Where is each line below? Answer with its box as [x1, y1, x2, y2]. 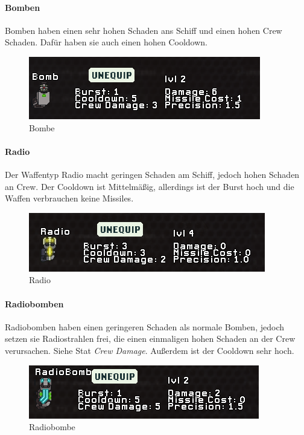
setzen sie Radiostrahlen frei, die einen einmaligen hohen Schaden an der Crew [5, 332, 296, 345]
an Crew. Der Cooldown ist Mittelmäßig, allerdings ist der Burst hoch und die [5, 180, 294, 192]
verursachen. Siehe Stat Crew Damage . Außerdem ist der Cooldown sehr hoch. [5, 344, 294, 356]
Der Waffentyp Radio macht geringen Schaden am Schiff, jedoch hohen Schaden [5, 168, 300, 180]
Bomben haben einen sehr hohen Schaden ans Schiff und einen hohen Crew [5, 24, 282, 36]
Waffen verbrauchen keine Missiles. [5, 192, 134, 204]
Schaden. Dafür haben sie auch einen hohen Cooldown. [5, 36, 207, 48]
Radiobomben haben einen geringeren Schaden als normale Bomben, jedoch [5, 320, 284, 333]
